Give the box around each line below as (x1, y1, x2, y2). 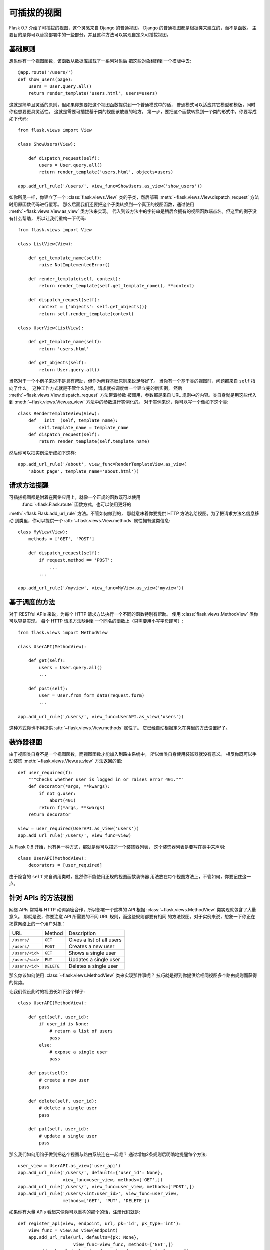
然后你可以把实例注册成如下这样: (9, 450, 77, 456)
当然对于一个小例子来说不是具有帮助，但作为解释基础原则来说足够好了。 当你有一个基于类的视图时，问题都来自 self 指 (9, 378, 256, 384)
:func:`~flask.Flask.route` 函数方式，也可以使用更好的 (21, 501, 132, 507)
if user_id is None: (39, 1021, 89, 1027)
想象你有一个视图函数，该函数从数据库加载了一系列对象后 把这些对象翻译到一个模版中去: (9, 58, 191, 64)
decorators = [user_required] (28, 862, 102, 868)
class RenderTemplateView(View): (18, 410, 100, 416)
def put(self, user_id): (28, 1126, 89, 1132)
